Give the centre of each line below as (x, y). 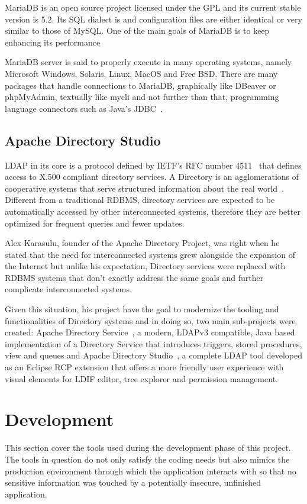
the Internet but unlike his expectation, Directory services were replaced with (145, 266)
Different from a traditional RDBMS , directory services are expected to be (140, 200)
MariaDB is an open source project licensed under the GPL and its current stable (153, 7)
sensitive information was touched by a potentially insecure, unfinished (133, 482)
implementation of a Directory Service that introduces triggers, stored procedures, (153, 343)
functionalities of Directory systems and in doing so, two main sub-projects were (150, 320)
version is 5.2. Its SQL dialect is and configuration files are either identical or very (153, 19)
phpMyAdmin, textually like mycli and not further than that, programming (142, 97)
